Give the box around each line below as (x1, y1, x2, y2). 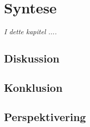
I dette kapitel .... (4, 26, 57, 37)
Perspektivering (4, 109, 86, 124)
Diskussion (4, 51, 60, 66)
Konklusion (4, 79, 63, 95)
